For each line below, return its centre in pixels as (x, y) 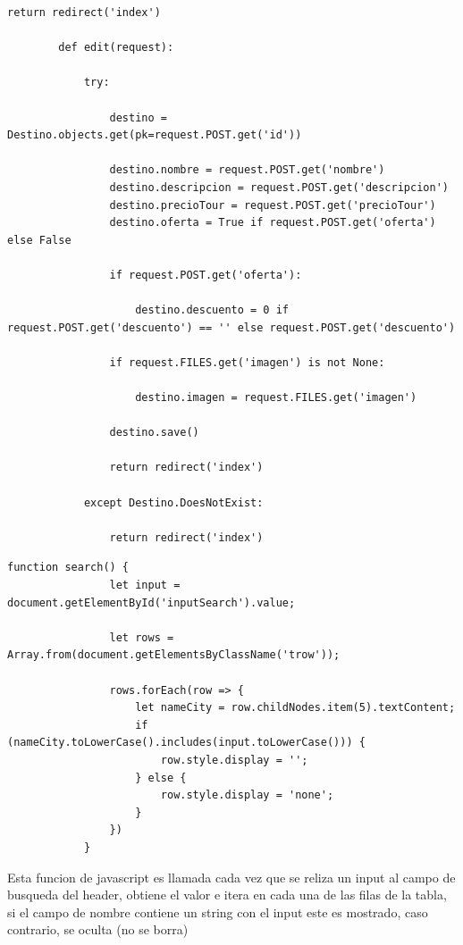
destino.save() (154, 433)
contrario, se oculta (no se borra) (98, 929)
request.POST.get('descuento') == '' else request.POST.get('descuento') (231, 327)
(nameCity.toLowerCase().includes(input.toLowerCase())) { (186, 743)
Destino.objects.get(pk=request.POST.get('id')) (155, 135)
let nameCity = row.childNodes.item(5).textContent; (295, 708)
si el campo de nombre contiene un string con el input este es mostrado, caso (218, 912)
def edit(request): (116, 48)
